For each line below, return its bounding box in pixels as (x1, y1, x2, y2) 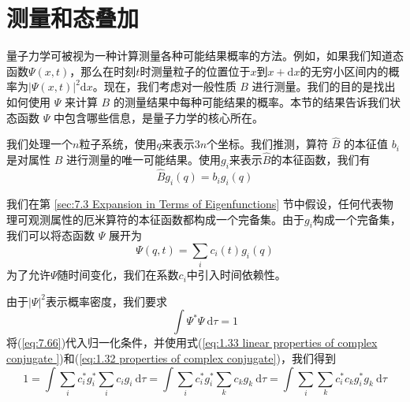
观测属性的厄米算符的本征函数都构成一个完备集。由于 (28, 210, 304, 227)
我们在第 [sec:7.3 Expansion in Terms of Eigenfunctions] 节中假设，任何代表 (6, 195, 382, 211)
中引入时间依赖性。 (186, 266, 286, 283)
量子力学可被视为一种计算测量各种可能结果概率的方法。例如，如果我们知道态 (6, 47, 404, 64)
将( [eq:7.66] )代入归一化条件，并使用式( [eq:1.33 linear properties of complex (6, 334, 378, 351)
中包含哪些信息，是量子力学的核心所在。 (53, 109, 263, 125)
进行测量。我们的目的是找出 (252, 78, 396, 95)
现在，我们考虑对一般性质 (103, 78, 237, 95)
